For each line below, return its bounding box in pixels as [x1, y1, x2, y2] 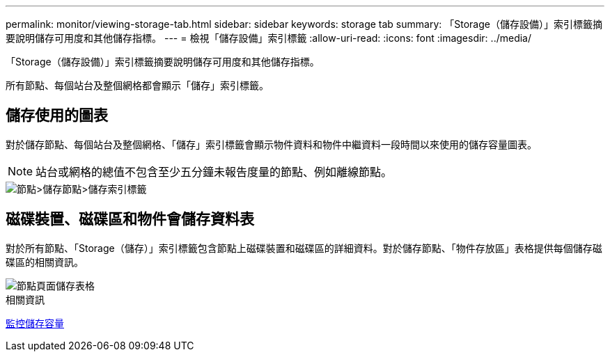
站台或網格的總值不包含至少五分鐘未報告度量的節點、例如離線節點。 [36, 164, 393, 179]
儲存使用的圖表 [6, 106, 108, 125]
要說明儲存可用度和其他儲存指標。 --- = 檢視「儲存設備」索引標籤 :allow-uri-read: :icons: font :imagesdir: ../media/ [6, 32, 532, 44]
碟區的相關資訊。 [6, 255, 84, 268]
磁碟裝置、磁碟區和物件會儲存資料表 [6, 210, 254, 228]
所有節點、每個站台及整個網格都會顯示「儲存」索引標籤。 [6, 79, 269, 91]
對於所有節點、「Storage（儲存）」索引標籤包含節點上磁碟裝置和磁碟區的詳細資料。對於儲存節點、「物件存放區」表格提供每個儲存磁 [6, 241, 602, 254]
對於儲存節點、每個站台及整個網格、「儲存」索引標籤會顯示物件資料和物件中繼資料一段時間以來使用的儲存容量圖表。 [6, 138, 537, 150]
